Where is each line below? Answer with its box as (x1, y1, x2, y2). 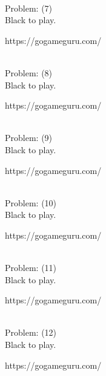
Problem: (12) (5, 326, 57, 339)
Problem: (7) (5, 1, 53, 14)
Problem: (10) (5, 196, 57, 209)
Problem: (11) (5, 261, 57, 274)
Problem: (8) (5, 66, 53, 79)
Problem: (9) (5, 131, 53, 144)
